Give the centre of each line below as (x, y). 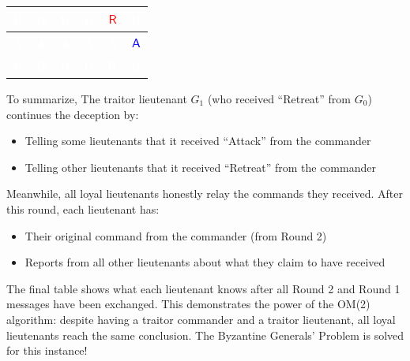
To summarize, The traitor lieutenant (97, 99)
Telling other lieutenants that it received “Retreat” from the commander (200, 167)
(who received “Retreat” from (279, 99)
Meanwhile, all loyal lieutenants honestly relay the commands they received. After (205, 194)
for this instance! (47, 350)
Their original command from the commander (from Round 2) (176, 235)
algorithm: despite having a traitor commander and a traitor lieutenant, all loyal (201, 319)
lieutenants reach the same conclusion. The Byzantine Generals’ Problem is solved (205, 335)
